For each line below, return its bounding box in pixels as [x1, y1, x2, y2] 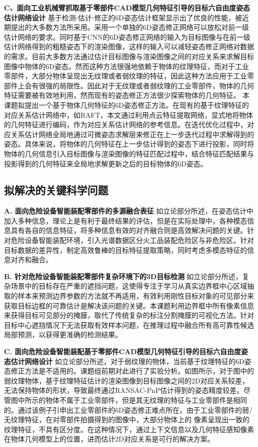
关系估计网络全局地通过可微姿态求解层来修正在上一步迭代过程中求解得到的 [10, 129, 254, 139]
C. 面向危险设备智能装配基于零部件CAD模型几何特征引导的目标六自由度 [4, 346, 241, 357]
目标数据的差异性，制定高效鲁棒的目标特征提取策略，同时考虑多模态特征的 [4, 244, 247, 255]
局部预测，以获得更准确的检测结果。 [4, 329, 122, 340]
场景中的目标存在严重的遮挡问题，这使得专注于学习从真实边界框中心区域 [10, 281, 247, 291]
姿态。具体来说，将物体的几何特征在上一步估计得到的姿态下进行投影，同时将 [4, 139, 254, 149]
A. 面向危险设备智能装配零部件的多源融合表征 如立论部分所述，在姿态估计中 [4, 206, 254, 216]
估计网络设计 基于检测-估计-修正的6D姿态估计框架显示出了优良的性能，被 [4, 12, 242, 22]
